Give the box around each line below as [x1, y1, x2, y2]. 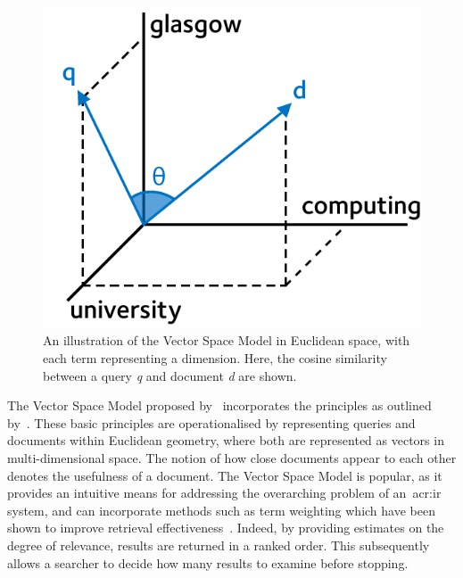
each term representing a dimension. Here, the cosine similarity [43, 349, 387, 367]
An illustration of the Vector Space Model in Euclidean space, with [43, 331, 410, 350]
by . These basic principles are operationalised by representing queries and [7, 413, 416, 432]
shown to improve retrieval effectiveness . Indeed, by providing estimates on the [7, 518, 444, 537]
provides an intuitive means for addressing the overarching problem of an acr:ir [7, 483, 442, 502]
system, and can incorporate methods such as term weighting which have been [7, 500, 435, 519]
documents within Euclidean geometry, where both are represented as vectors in [7, 431, 444, 450]
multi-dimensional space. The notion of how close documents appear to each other [7, 448, 457, 467]
